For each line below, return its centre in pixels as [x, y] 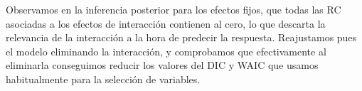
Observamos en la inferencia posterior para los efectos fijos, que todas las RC [174, 9]
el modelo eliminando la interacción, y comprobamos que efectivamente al [166, 51]
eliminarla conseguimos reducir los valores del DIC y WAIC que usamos [162, 65]
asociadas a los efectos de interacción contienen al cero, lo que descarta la [166, 23]
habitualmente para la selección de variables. [103, 79]
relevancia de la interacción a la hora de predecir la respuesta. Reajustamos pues [181, 37]
